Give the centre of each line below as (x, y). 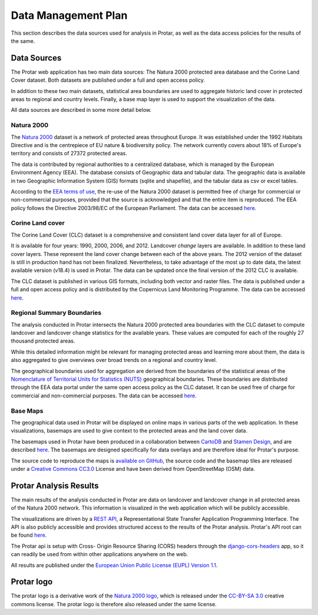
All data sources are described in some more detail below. (81, 110)
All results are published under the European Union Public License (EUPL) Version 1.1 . (114, 565)
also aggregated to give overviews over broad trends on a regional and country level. (114, 360)
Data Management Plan (69, 15)
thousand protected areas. (43, 341)
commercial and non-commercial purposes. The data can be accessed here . (104, 395)
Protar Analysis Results (55, 486)
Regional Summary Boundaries (56, 313)
